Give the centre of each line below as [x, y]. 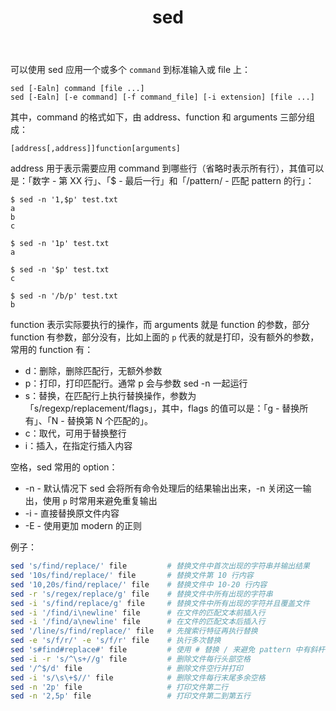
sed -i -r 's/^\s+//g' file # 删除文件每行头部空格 [130, 659]
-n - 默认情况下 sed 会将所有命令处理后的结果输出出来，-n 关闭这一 [163, 488]
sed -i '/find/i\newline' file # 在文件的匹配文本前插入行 [138, 612]
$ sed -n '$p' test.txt [60, 270]
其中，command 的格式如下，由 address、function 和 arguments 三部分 [158, 117]
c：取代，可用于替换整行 [75, 433]
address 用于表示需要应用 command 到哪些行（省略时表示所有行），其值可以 [167, 168]
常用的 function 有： [52, 350]
